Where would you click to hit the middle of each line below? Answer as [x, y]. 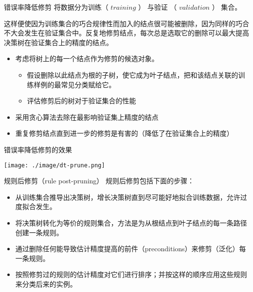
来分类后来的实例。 [46, 284]
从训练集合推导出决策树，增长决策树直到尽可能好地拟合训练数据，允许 [128, 197]
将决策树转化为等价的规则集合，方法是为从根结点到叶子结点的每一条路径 [131, 222]
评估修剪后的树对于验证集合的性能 [81, 101]
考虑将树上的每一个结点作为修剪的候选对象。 [87, 58]
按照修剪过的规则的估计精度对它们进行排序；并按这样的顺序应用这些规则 [131, 274]
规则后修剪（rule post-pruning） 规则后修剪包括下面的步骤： [99, 181]
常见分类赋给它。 [88, 84]
